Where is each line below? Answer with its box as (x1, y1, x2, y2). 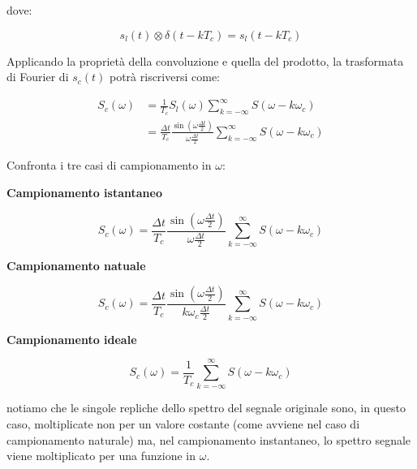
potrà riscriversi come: (109, 68, 221, 85)
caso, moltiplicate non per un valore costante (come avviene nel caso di (6, 415, 360, 432)
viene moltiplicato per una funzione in (6, 447, 196, 464)
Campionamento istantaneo (6, 184, 162, 201)
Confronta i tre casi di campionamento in (6, 157, 212, 174)
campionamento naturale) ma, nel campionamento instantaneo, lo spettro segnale (6, 431, 411, 448)
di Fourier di (6, 68, 69, 85)
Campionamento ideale (6, 330, 137, 347)
